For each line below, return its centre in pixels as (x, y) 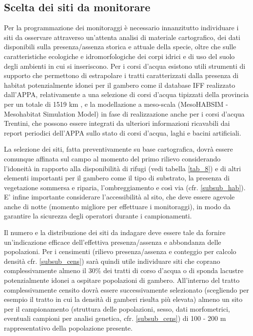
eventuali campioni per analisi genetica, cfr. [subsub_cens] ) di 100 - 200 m (115, 318)
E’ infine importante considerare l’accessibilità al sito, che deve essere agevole (119, 197)
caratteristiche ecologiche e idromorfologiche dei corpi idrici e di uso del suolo (119, 56)
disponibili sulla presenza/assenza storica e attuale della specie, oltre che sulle (120, 47)
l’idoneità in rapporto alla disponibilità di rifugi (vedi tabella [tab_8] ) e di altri (123, 168)
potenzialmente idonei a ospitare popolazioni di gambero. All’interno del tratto (122, 280)
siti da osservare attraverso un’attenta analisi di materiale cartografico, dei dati (122, 37)
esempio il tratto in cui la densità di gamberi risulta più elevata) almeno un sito (123, 299)
